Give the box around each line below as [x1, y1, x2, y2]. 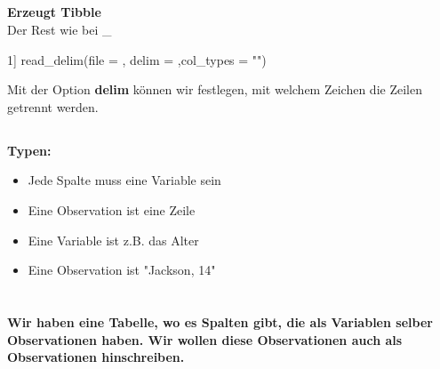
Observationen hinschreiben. [7, 348, 185, 366]
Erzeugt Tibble [7, 3, 101, 21]
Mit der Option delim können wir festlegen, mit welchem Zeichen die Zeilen [7, 80, 422, 99]
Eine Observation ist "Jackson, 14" [28, 261, 216, 279]
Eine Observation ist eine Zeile [28, 200, 196, 219]
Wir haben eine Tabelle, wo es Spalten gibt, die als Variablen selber [7, 312, 433, 331]
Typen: [7, 140, 52, 159]
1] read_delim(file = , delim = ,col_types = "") [7, 50, 267, 68]
